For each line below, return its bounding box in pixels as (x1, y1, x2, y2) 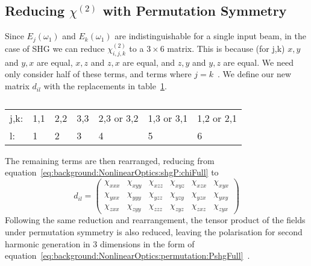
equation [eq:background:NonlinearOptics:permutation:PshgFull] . (5, 249, 250, 262)
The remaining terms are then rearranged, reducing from (5, 154, 215, 166)
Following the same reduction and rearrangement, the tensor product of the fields (5, 214, 306, 226)
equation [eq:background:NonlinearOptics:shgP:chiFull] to (5, 166, 219, 179)
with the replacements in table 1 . (43, 80, 167, 92)
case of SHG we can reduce (5, 42, 105, 55)
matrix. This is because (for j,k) (167, 42, 285, 55)
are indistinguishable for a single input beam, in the (115, 30, 306, 42)
